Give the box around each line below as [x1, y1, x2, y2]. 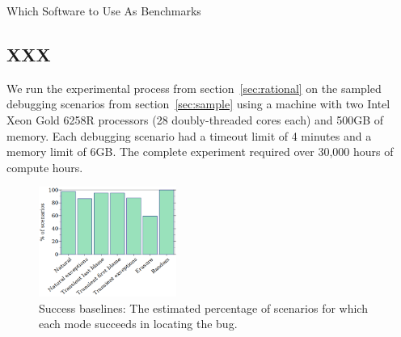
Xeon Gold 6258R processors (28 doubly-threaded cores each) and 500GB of [6, 111, 384, 128]
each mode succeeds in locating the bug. [39, 315, 238, 332]
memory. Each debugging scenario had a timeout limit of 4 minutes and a [6, 127, 372, 144]
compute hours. [6, 158, 83, 175]
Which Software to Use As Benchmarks [6, 2, 201, 19]
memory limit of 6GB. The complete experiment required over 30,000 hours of [6, 143, 394, 160]
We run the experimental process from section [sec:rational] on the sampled [6, 79, 382, 96]
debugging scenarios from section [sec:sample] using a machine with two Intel [6, 95, 390, 112]
